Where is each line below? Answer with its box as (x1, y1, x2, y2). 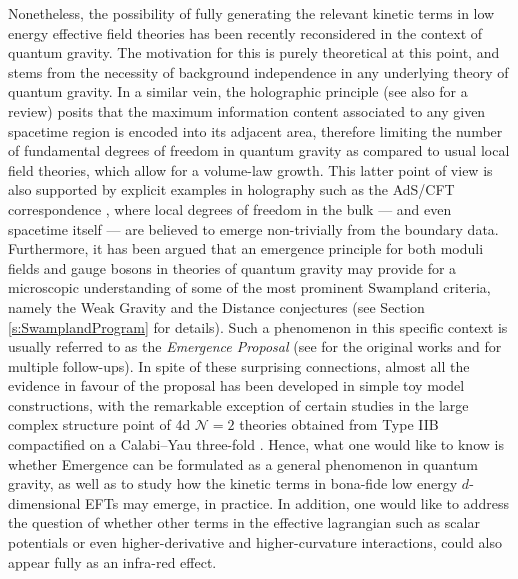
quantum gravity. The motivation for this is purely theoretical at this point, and (8, 42, 500, 63)
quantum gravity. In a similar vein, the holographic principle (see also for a (8, 81, 468, 102)
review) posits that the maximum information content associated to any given (8, 100, 486, 121)
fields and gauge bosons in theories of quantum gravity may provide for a (8, 257, 457, 278)
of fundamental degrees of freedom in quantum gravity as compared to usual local (8, 140, 510, 161)
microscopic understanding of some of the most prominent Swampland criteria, (8, 277, 491, 298)
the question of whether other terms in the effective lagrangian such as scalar (8, 512, 480, 533)
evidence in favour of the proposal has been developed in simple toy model (8, 375, 465, 396)
